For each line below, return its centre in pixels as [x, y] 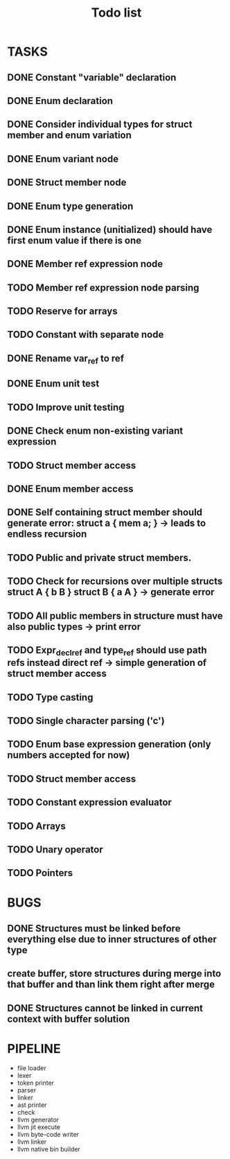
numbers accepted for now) [69, 755]
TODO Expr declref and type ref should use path [107, 651]
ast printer [32, 1105]
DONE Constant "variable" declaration [92, 77]
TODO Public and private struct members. [99, 557]
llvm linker [32, 1142]
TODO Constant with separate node [86, 335]
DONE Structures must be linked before [94, 928]
